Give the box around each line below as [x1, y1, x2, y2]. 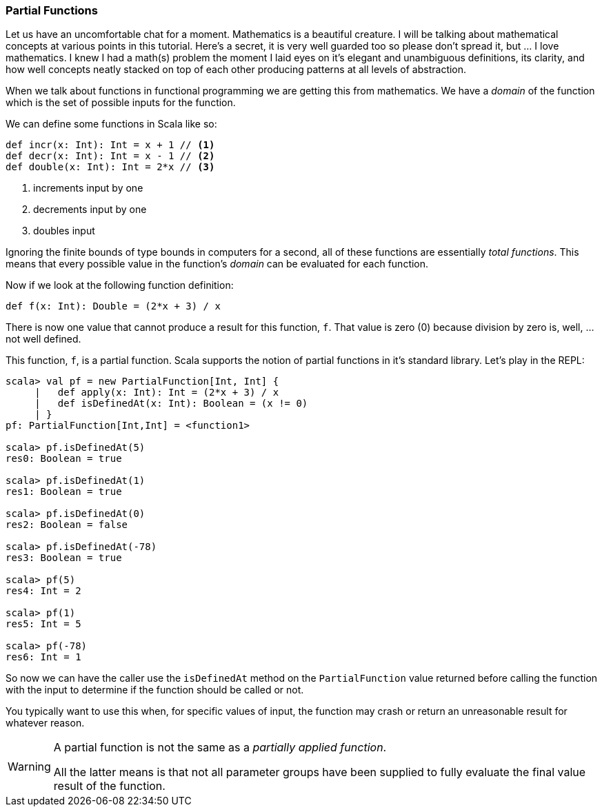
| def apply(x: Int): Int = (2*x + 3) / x [34, 387, 279, 398]
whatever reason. [6, 717, 85, 729]
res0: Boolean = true [6, 453, 122, 465]
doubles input [33, 225, 95, 237]
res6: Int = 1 [6, 651, 81, 663]
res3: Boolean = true [6, 552, 122, 564]
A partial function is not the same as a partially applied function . [53, 740, 387, 755]
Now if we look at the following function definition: [6, 279, 234, 292]
